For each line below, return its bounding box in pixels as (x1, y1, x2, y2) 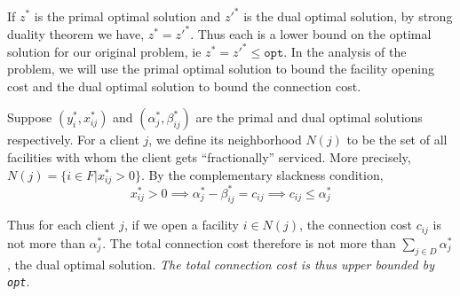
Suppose (7, 108, 52, 127)
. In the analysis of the (283, 42, 407, 60)
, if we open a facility (123, 215, 239, 234)
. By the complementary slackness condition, (140, 165, 384, 183)
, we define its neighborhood (148, 130, 302, 149)
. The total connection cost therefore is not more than (102, 233, 396, 252)
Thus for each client (7, 215, 115, 234)
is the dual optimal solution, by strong (243, 6, 453, 25)
